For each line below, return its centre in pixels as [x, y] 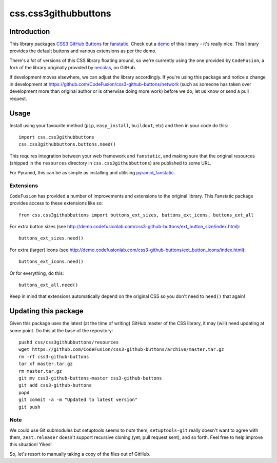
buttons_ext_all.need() [48, 285]
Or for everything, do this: [37, 273]
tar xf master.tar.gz [46, 364]
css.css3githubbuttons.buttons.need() [67, 144]
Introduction [30, 32]
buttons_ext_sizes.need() [51, 238]
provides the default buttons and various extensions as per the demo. [83, 51]
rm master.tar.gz [40, 371]
